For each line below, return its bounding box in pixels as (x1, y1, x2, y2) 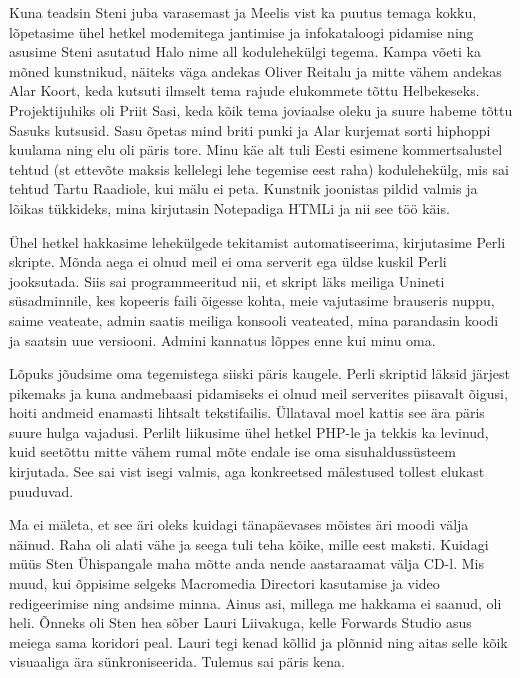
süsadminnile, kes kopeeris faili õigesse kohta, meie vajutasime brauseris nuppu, (9, 290, 495, 311)
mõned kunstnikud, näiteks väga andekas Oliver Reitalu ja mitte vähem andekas (9, 60, 502, 81)
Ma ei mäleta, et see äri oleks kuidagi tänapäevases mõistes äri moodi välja (9, 514, 469, 535)
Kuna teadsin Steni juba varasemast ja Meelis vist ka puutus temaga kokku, (9, 2, 477, 22)
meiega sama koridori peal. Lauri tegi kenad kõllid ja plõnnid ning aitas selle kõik (9, 631, 508, 652)
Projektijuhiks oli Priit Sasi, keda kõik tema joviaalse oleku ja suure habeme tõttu (9, 99, 513, 120)
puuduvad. (9, 480, 74, 501)
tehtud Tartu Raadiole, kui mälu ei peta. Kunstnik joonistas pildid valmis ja (9, 178, 478, 199)
